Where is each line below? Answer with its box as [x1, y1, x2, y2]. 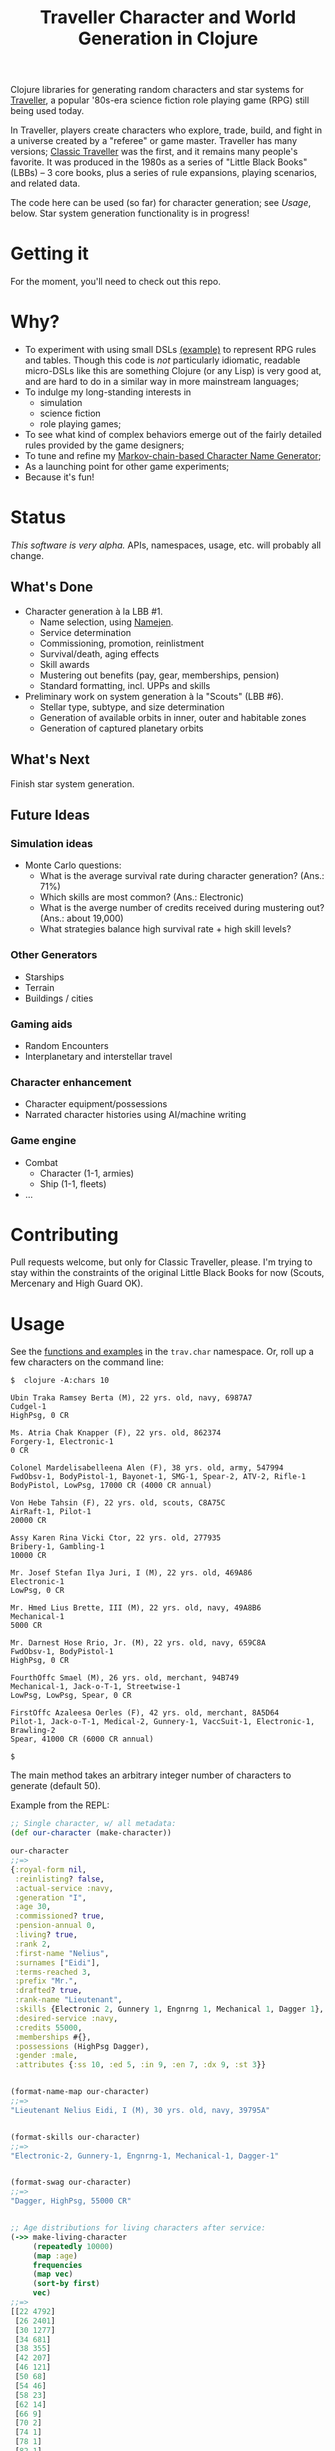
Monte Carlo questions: [24, 859, 122, 871]
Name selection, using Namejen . [39, 616, 174, 628]
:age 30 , [14, 1902, 52, 1912]
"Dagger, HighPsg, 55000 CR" [10, 2196, 132, 2206]
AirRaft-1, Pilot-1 [10, 1507, 92, 1517]
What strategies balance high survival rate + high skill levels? [39, 923, 292, 935]
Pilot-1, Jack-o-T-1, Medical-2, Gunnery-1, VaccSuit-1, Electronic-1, [10, 1717, 315, 1727]
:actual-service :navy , [14, 1883, 114, 1893]
